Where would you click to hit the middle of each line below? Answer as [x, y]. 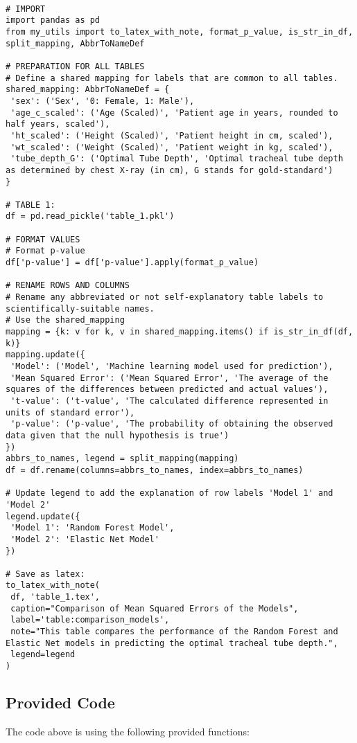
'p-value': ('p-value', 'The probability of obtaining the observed [172, 424]
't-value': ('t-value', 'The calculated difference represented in [169, 401]
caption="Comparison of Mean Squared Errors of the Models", [155, 608]
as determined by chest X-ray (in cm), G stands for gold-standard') [169, 170]
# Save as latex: [45, 574]
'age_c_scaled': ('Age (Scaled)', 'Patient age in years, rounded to [174, 113]
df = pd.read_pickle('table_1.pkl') [90, 216]
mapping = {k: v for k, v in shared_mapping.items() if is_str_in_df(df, [180, 332]
